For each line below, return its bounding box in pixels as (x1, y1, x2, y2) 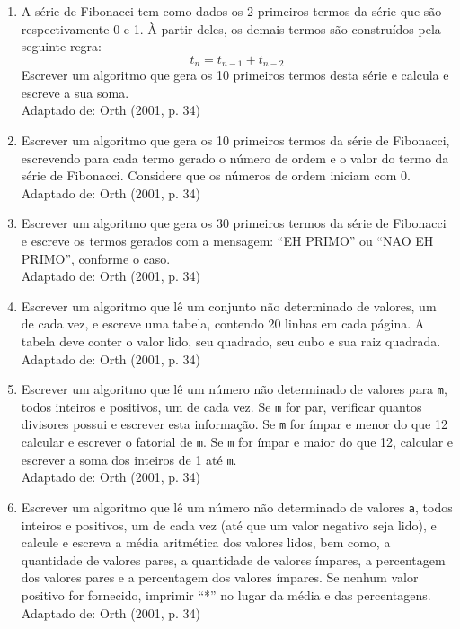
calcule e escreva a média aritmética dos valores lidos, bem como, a (21, 533, 391, 552)
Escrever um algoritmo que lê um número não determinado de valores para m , (21, 380, 447, 398)
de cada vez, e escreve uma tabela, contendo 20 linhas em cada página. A (21, 314, 425, 333)
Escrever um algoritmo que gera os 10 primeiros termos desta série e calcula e (21, 66, 449, 84)
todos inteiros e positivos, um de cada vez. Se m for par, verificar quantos (21, 397, 422, 415)
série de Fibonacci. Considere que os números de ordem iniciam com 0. (21, 166, 411, 185)
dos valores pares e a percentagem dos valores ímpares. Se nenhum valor (21, 568, 419, 587)
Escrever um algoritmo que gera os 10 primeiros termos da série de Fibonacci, (21, 131, 450, 150)
